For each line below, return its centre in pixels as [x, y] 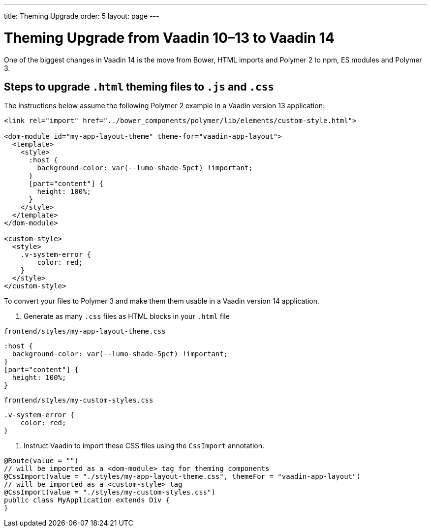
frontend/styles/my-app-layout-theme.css [85, 331]
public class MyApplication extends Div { [87, 500]
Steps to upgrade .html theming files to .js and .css [139, 87]
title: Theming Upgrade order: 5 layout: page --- [82, 16]
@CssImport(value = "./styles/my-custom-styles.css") [110, 492]
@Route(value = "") [41, 461]
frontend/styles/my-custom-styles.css [79, 400]
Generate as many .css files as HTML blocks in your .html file [127, 316]
